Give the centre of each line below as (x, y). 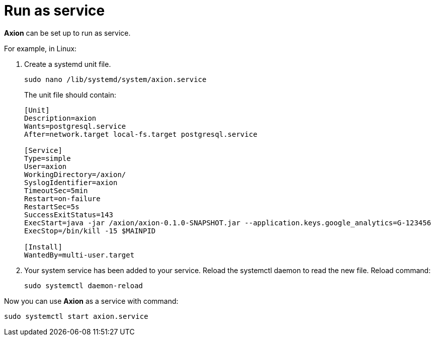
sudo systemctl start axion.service (76, 316)
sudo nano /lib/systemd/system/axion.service (115, 79)
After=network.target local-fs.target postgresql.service (141, 134)
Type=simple (48, 158)
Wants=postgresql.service (75, 126)
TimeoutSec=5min (56, 190)
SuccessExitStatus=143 (69, 215)
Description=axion (60, 118)
